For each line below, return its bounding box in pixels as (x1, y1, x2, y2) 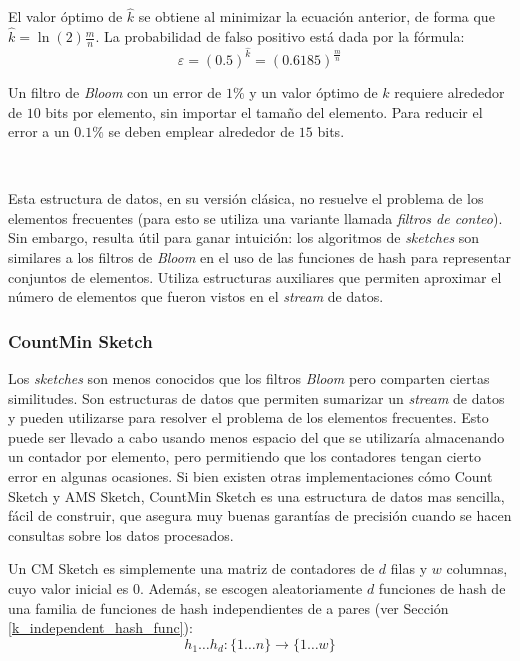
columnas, (446, 558, 508, 579)
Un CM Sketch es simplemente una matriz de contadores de (8, 558, 375, 579)
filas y (390, 558, 428, 579)
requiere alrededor (394, 81, 505, 102)
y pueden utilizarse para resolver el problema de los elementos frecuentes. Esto (8, 407, 489, 428)
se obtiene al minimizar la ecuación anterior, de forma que (138, 6, 495, 27)
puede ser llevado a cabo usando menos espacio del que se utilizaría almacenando (8, 426, 505, 447)
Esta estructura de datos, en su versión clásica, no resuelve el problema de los (8, 188, 484, 209)
